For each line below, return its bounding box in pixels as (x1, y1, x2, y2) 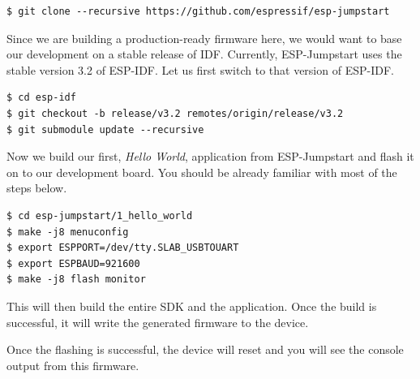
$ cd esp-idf (6, 92, 76, 104)
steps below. (6, 179, 67, 196)
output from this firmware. (6, 356, 139, 373)
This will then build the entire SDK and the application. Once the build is (6, 297, 377, 314)
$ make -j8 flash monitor (6, 273, 146, 286)
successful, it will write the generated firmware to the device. (6, 313, 309, 330)
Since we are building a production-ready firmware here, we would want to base (6, 29, 402, 46)
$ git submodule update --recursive (6, 123, 204, 136)
